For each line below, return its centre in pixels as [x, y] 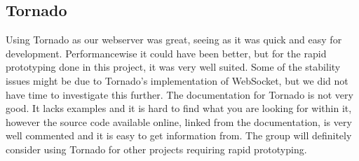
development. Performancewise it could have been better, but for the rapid [166, 53]
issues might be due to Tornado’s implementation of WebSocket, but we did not [177, 80]
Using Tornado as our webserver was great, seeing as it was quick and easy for [174, 40]
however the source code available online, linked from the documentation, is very [179, 121]
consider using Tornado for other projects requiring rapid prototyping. [156, 149]
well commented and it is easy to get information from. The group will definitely [179, 135]
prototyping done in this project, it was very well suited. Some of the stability [173, 67]
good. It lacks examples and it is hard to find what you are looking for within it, [179, 108]
